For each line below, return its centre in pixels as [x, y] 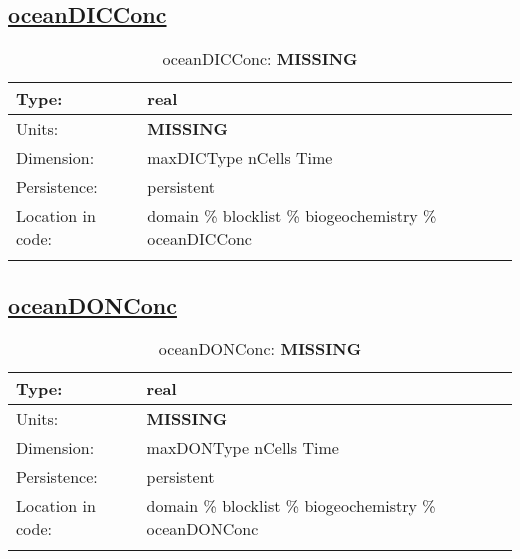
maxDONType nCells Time [242, 448]
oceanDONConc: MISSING [260, 349]
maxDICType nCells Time [240, 158]
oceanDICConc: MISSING [260, 59]
